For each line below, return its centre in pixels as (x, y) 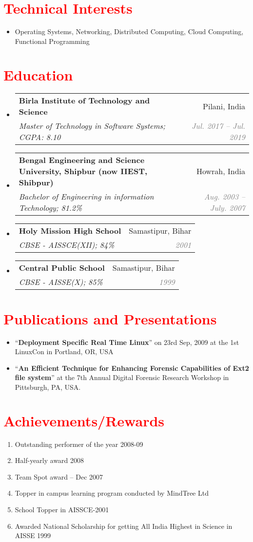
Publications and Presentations (110, 318)
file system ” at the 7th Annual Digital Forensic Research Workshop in (122, 377)
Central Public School (62, 268)
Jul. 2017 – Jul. (218, 126)
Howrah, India (221, 171)
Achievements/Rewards (84, 420)
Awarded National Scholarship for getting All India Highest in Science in (124, 526)
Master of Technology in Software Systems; (92, 126)
